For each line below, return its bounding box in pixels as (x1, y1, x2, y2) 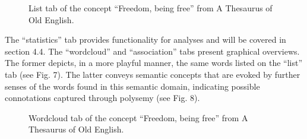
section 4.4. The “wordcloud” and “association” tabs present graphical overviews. (5, 45, 300, 57)
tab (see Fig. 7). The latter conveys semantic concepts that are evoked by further (5, 68, 300, 80)
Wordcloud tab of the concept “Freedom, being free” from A (29, 111, 248, 124)
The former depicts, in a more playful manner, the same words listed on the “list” (5, 56, 303, 69)
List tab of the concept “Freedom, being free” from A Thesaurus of (29, 2, 273, 14)
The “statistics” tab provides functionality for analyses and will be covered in (5, 33, 286, 46)
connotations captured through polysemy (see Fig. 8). (5, 91, 200, 104)
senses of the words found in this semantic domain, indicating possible (5, 80, 260, 92)
